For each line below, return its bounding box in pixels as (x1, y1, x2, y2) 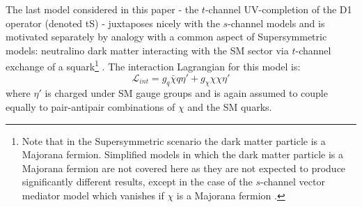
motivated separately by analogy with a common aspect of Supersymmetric (6, 29, 327, 44)
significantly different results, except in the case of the (22, 174, 253, 189)
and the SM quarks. (187, 100, 272, 114)
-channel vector (260, 174, 325, 189)
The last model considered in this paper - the (6, 2, 199, 16)
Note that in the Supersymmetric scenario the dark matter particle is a (22, 133, 326, 148)
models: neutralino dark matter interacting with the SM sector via (6, 43, 289, 57)
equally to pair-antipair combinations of (6, 100, 175, 114)
